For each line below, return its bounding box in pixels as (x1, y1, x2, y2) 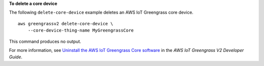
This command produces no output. (9, 38, 82, 44)
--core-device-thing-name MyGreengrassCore (27, 28, 134, 33)
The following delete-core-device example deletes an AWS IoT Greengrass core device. (9, 10, 194, 16)
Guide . (9, 54, 22, 60)
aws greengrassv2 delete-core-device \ (18, 21, 113, 26)
